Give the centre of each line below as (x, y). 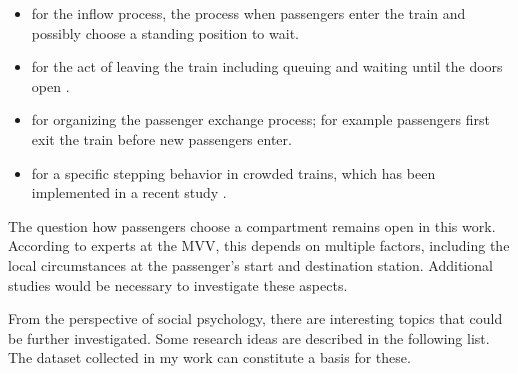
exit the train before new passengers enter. (161, 138)
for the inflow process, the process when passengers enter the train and (248, 13)
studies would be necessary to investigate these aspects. (178, 284)
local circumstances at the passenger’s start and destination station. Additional (250, 264)
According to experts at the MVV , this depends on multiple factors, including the (259, 245)
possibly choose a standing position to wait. (165, 32)
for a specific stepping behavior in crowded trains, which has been (233, 172)
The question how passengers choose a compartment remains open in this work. (252, 225)
